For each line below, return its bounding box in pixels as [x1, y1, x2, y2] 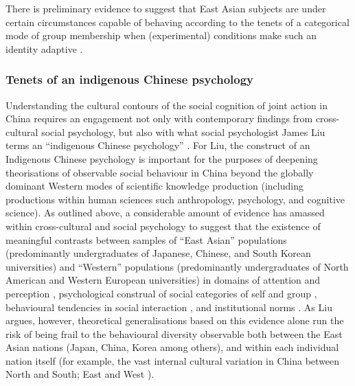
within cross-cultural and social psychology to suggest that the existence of [5, 218, 321, 233]
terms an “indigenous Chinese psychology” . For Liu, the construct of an [5, 138, 310, 152]
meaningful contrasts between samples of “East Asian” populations [5, 232, 287, 247]
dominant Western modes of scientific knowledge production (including [5, 179, 304, 193]
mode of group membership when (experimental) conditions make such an [5, 28, 317, 43]
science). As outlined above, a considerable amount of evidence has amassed [5, 205, 325, 220]
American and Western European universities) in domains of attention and [5, 273, 321, 287]
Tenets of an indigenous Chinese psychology [5, 71, 254, 88]
